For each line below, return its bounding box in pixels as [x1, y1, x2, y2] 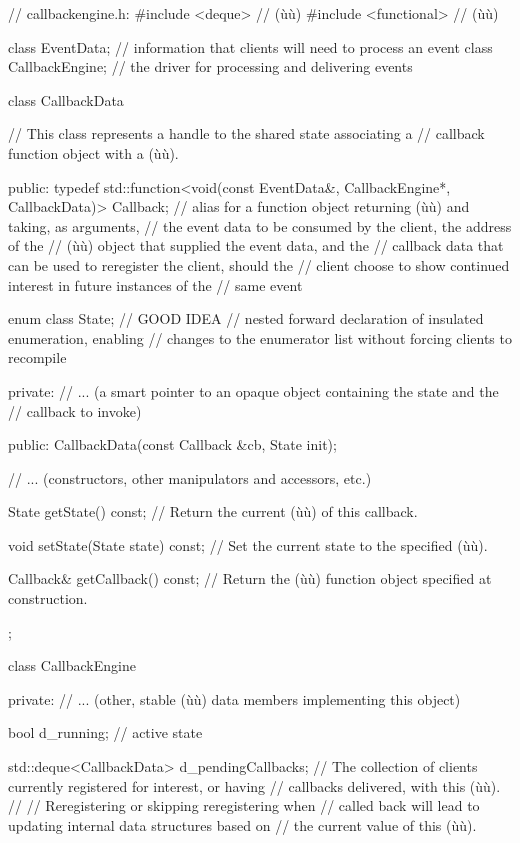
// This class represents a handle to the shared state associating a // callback [8, 123, 485, 144]
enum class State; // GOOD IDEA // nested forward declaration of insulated [8, 308, 484, 329]
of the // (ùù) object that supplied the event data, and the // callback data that [8, 235, 504, 256]
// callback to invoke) [8, 400, 142, 421]
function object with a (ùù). [8, 142, 179, 163]
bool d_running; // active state [8, 722, 203, 743]
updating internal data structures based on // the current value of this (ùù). [8, 814, 477, 835]
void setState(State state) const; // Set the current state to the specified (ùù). [8, 534, 488, 555]
